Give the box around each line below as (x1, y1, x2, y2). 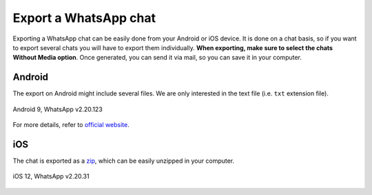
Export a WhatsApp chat (12, 10, 156, 25)
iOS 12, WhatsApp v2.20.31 (12, 172, 90, 181)
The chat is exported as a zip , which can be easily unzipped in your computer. (12, 157, 235, 165)
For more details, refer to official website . (12, 121, 130, 129)
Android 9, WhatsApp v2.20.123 (12, 105, 103, 113)
